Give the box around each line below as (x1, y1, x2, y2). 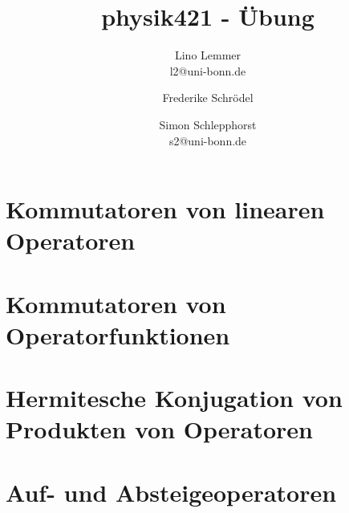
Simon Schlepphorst (159, 116, 257, 132)
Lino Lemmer (174, 47, 241, 63)
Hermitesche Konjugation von (6, 381, 343, 414)
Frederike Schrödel (162, 89, 254, 106)
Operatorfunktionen (6, 318, 230, 351)
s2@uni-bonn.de (168, 132, 247, 149)
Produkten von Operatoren (6, 413, 313, 446)
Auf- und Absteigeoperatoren (6, 475, 337, 508)
